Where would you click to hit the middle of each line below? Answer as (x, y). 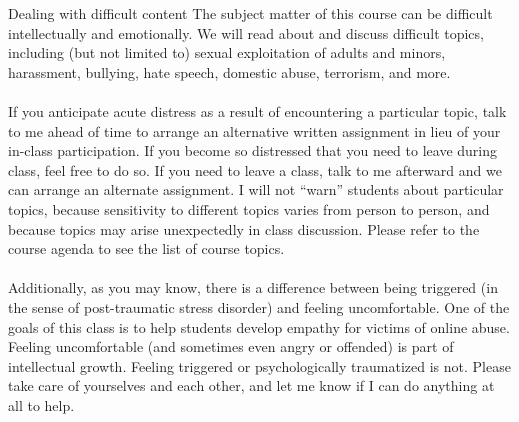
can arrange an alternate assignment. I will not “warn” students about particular (256, 189)
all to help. (41, 404)
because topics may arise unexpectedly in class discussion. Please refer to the (244, 228)
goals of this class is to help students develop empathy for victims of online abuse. (259, 326)
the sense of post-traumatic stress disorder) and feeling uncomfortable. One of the (259, 306)
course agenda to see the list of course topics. (146, 248)
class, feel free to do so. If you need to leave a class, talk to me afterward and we (255, 169)
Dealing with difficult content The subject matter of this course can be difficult (250, 13)
